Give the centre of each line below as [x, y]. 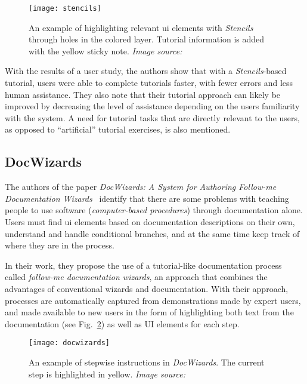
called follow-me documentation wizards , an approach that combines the [136, 277]
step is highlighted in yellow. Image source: [107, 374]
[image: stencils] [65, 8]
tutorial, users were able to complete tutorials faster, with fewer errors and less [149, 83]
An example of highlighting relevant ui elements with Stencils [141, 27]
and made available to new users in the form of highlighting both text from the [149, 312]
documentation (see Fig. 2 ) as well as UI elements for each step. [122, 323]
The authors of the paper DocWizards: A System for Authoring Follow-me [141, 187]
